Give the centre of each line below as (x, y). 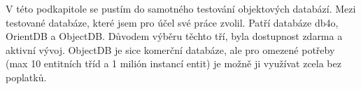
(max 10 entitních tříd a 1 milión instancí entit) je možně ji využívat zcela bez (174, 63)
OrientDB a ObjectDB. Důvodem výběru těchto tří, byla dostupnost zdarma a (174, 36)
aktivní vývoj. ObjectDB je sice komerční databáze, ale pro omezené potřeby (170, 49)
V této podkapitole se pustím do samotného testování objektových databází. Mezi (181, 8)
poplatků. (26, 77)
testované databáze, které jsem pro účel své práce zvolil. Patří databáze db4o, (172, 22)
